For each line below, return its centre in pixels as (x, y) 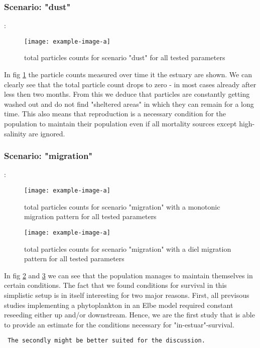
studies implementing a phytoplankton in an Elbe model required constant (119, 305)
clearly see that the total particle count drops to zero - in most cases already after (130, 84)
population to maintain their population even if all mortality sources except (120, 124)
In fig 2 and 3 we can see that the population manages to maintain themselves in (128, 275)
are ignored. (47, 133)
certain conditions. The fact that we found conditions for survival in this (115, 285)
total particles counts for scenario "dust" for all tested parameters (125, 57)
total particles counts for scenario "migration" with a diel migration (128, 248)
